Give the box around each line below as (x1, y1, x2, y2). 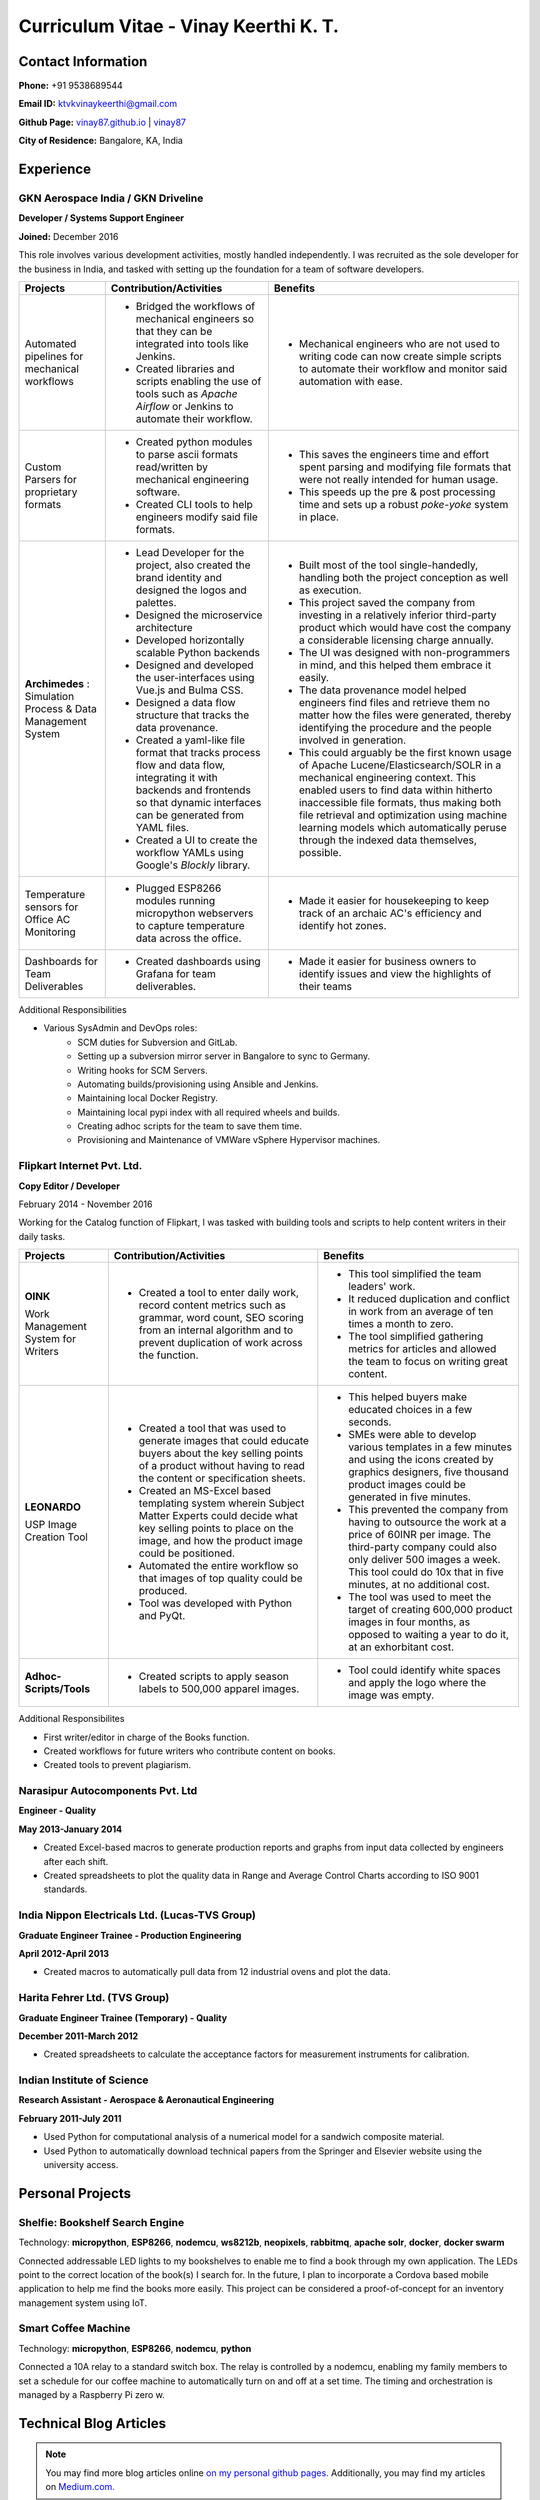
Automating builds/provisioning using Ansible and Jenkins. (77, 1078, 319, 1090)
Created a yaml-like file (135, 733, 245, 747)
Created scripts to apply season (138, 1670, 289, 1684)
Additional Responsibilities (18, 1003, 127, 1015)
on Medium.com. (45, 2481, 115, 2493)
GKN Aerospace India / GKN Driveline (18, 191, 204, 205)
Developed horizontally (135, 633, 245, 647)
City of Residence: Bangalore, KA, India (18, 135, 184, 147)
